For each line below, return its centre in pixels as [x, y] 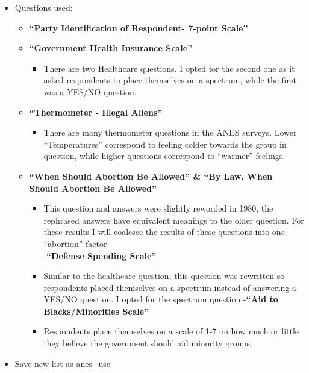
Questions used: [44, 7]
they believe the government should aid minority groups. [148, 343]
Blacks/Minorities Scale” [96, 311]
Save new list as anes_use [62, 363]
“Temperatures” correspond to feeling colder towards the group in [165, 144]
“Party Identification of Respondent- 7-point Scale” [139, 27]
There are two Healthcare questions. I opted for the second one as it [169, 68]
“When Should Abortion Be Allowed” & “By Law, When [151, 176]
